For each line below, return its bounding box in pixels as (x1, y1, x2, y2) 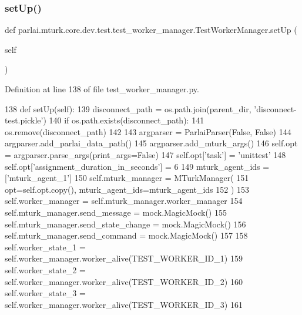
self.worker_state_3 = (5, 287, 86, 299)
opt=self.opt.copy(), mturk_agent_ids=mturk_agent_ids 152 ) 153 (5, 183, 250, 195)
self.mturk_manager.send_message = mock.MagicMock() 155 (5, 206, 227, 218)
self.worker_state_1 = (5, 240, 86, 253)
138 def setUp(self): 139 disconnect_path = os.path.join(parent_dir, (5, 102, 251, 115)
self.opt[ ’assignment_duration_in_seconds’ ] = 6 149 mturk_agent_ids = (5, 160, 270, 172)
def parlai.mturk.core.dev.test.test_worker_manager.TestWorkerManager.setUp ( (5, 24, 297, 36)
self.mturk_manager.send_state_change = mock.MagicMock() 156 (5, 217, 246, 230)
